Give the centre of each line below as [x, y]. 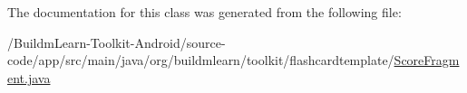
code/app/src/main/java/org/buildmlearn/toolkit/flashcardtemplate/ [201, 60]
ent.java [29, 77]
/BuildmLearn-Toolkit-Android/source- [117, 42]
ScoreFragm [427, 60]
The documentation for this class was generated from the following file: [204, 12]
